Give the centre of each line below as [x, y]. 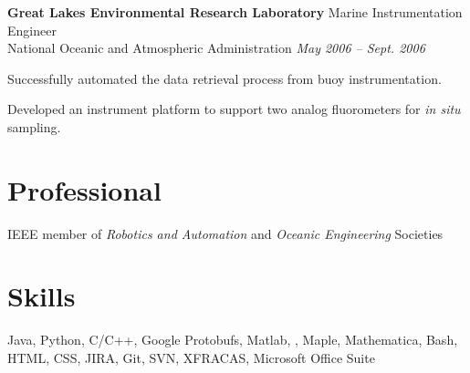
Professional [84, 189]
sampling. [34, 126]
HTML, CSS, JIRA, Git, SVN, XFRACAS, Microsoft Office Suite [191, 357]
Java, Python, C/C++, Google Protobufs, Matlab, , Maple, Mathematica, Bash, [233, 340]
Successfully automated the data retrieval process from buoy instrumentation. [225, 78]
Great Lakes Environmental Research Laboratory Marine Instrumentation [235, 12]
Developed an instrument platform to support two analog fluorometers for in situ [234, 109]
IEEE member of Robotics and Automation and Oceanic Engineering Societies [225, 233]
